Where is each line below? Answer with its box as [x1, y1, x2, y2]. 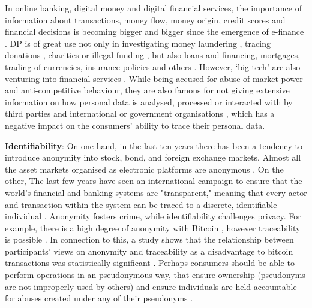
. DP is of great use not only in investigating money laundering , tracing [5, 37, 271, 49]
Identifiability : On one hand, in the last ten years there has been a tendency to [5, 139, 302, 152]
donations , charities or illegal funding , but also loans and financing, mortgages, [5, 49, 301, 61]
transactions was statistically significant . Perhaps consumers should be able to [5, 256, 295, 269]
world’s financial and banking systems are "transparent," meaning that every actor [5, 186, 307, 198]
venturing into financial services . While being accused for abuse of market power [5, 72, 303, 84]
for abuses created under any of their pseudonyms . [5, 292, 193, 304]
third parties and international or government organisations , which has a [5, 107, 275, 120]
